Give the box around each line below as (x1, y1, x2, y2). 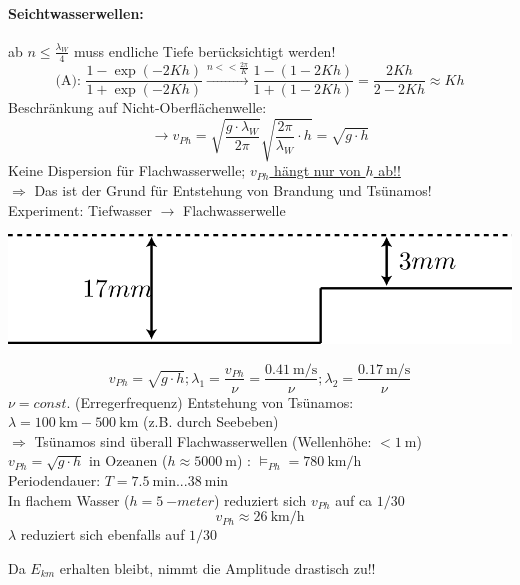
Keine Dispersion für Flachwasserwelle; (8, 160, 246, 181)
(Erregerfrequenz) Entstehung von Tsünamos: (75, 391, 354, 412)
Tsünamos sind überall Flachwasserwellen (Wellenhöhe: (34, 430, 372, 451)
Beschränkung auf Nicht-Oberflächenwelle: (8, 97, 267, 118)
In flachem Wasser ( (8, 489, 130, 510)
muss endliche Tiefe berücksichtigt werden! (74, 40, 336, 61)
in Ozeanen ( (88, 450, 168, 471)
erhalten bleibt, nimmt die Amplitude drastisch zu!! (59, 557, 376, 578)
